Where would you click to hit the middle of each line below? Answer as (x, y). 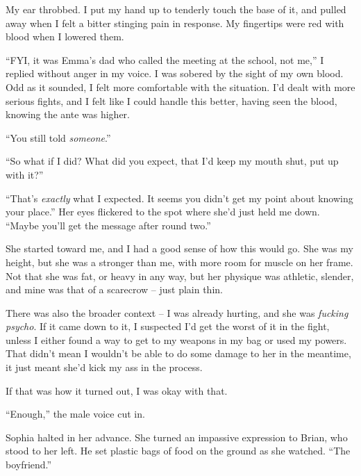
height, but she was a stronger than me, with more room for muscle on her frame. (179, 262)
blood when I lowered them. (65, 36)
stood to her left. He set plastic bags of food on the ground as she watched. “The (178, 451)
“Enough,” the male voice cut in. (75, 414)
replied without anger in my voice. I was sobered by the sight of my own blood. (175, 73)
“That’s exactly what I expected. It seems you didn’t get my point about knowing (179, 198)
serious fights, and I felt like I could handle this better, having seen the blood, (171, 100)
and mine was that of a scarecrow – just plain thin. (114, 289)
